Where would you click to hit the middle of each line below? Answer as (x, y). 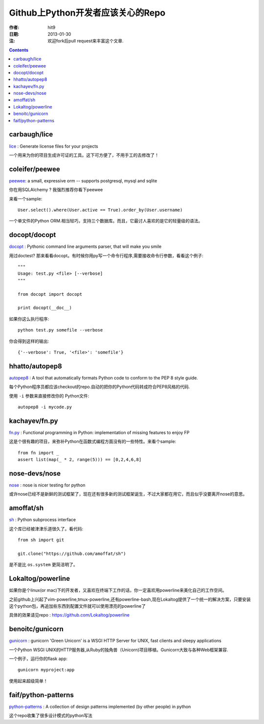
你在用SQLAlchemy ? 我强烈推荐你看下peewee (56, 190)
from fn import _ (38, 453)
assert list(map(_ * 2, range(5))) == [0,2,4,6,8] (80, 460)
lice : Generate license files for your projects (54, 146)
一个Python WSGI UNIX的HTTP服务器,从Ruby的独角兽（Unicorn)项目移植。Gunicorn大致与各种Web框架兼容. (119, 650)
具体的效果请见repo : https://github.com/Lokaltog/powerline (69, 615)
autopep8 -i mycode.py (45, 407)
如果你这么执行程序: (29, 319)
